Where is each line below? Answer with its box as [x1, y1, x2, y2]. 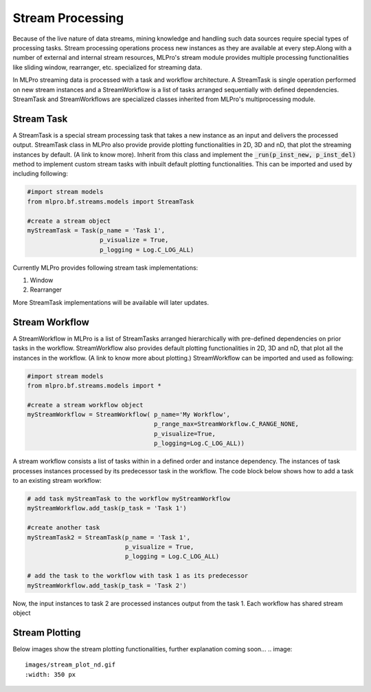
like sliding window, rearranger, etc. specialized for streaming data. [12, 63, 203, 72]
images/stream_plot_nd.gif [25, 661, 116, 669]
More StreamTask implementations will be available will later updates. [12, 298, 210, 306]
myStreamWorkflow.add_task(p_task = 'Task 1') [27, 504, 187, 512]
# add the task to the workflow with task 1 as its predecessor [27, 572, 249, 580]
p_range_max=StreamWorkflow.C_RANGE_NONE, [153, 420, 299, 428]
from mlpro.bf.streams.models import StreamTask [27, 197, 194, 206]
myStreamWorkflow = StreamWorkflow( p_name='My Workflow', [27, 411, 230, 419]
